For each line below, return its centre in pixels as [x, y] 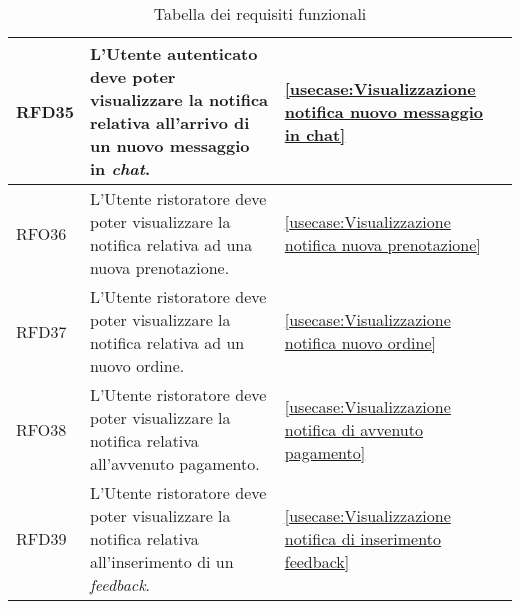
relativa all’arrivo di [169, 122]
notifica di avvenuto [353, 429]
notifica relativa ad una [171, 244]
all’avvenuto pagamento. [174, 463]
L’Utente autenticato [173, 53]
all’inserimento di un [161, 561]
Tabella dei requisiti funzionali [260, 13]
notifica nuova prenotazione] [382, 244]
